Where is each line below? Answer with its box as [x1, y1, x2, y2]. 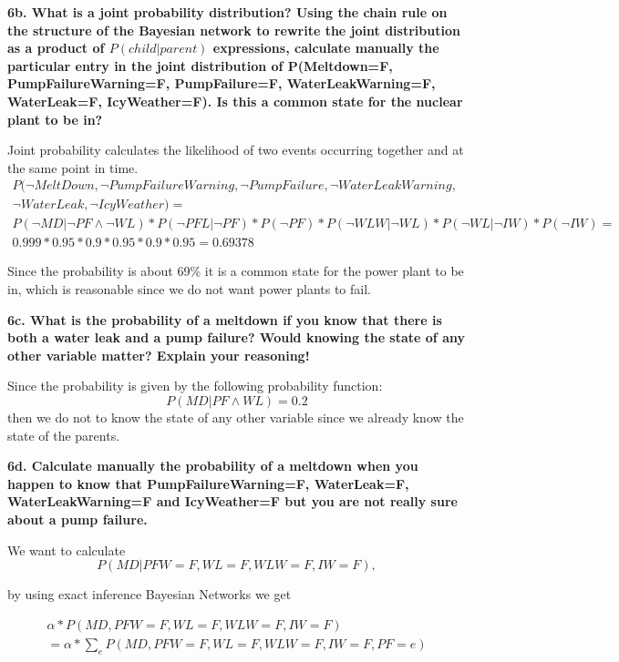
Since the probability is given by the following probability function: [7, 376, 383, 395]
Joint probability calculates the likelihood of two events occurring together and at [7, 140, 464, 159]
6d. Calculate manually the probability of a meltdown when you [7, 456, 418, 475]
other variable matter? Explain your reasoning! [7, 345, 310, 364]
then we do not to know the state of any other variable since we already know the [7, 408, 464, 427]
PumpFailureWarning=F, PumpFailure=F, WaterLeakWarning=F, [7, 74, 436, 93]
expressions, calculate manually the [212, 38, 439, 57]
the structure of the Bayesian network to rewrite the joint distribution [7, 20, 460, 39]
